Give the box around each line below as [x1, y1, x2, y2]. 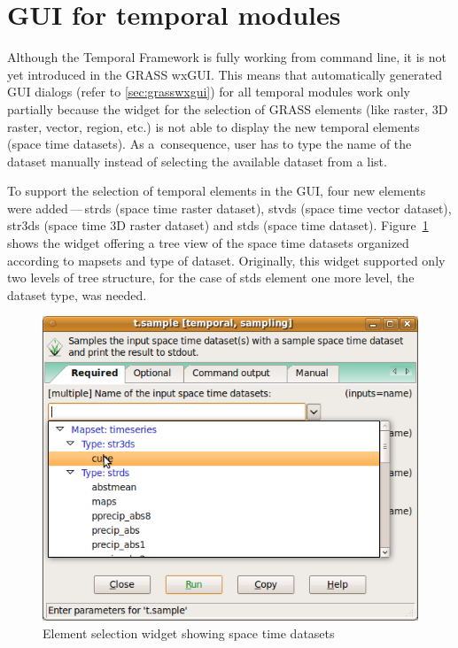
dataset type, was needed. [7, 285, 147, 304]
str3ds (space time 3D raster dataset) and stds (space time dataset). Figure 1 [7, 216, 429, 235]
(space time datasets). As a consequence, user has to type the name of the [7, 135, 412, 153]
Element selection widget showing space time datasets [43, 623, 335, 642]
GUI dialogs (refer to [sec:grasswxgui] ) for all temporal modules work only [7, 82, 410, 101]
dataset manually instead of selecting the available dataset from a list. [7, 151, 387, 170]
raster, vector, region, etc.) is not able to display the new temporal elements [7, 117, 420, 135]
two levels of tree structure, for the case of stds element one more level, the [7, 268, 415, 287]
